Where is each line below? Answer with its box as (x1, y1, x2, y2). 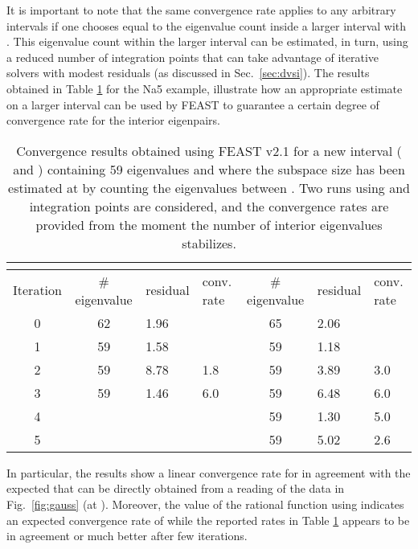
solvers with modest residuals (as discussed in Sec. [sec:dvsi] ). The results (6, 64, 370, 81)
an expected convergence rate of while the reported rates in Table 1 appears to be (6, 511, 410, 528)
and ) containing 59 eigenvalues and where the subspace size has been (13, 159, 405, 178)
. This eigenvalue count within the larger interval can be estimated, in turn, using (6, 33, 408, 50)
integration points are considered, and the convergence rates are (29, 196, 389, 215)
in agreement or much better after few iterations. (6, 527, 248, 544)
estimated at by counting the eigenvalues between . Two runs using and (8, 178, 410, 197)
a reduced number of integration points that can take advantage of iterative (6, 48, 379, 65)
